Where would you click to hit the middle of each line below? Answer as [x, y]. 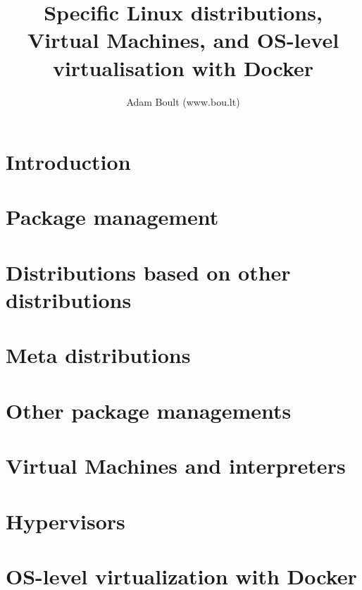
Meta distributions [98, 355]
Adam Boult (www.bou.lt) [183, 101]
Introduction [68, 162]
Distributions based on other [148, 272]
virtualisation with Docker [183, 67]
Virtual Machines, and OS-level [183, 40]
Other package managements [149, 410]
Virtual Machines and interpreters [176, 466]
